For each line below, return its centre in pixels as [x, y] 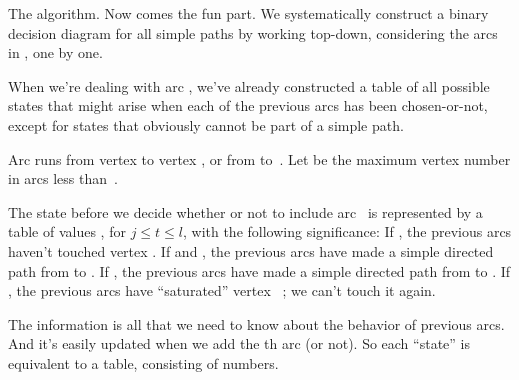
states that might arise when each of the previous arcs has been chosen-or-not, [248, 105]
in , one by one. [55, 52]
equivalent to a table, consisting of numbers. [143, 362]
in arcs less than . [63, 178]
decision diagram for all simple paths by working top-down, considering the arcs [253, 32]
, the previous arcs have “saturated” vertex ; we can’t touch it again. [222, 290]
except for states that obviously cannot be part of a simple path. [206, 124]
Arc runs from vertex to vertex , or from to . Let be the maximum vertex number [259, 158]
